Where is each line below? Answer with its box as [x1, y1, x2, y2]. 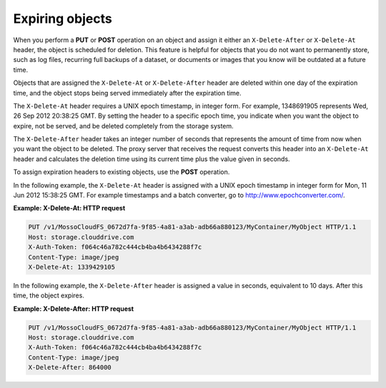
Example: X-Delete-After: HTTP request [13, 304, 134, 313]
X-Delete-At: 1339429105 [28, 262, 116, 271]
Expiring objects [13, 11, 112, 26]
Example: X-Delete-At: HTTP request [13, 204, 126, 213]
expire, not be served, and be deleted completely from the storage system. [13, 121, 234, 130]
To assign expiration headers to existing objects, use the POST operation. [13, 168, 230, 176]
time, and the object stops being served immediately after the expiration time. [13, 88, 242, 97]
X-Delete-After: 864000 [28, 364, 112, 372]
